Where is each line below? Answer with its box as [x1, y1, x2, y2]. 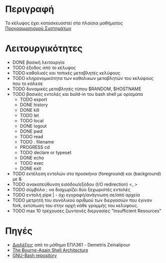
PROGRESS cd [19, 144, 50, 150]
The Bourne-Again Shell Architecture [12, 247, 88, 253]
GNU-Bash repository [12, 252, 57, 258]
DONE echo [19, 155, 44, 161]
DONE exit [19, 165, 41, 171]
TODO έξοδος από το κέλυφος [12, 64, 76, 70]
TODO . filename [19, 139, 54, 145]
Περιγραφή [5, 3, 54, 15]
